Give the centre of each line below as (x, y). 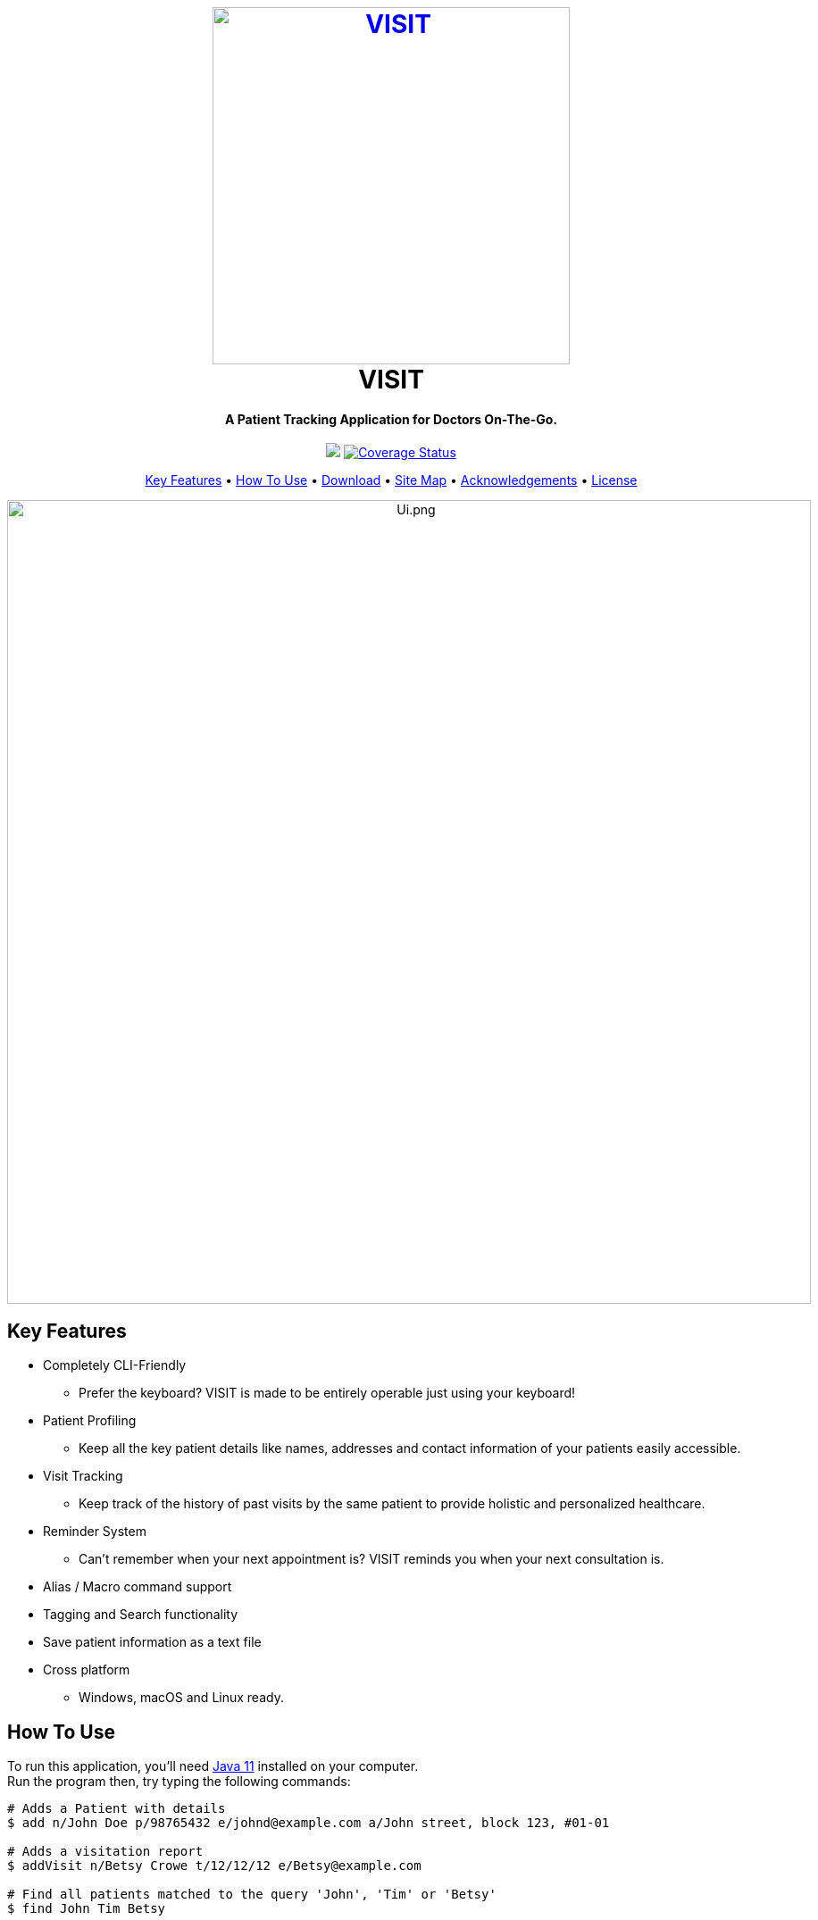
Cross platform (87, 1670)
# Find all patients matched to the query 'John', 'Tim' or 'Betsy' (252, 1895)
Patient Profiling (90, 1421)
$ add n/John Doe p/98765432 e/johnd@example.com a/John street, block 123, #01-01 (309, 1823)
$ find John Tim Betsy (87, 1909)
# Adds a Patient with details (117, 1809)
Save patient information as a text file (152, 1642)
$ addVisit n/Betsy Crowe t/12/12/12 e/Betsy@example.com (214, 1866)
